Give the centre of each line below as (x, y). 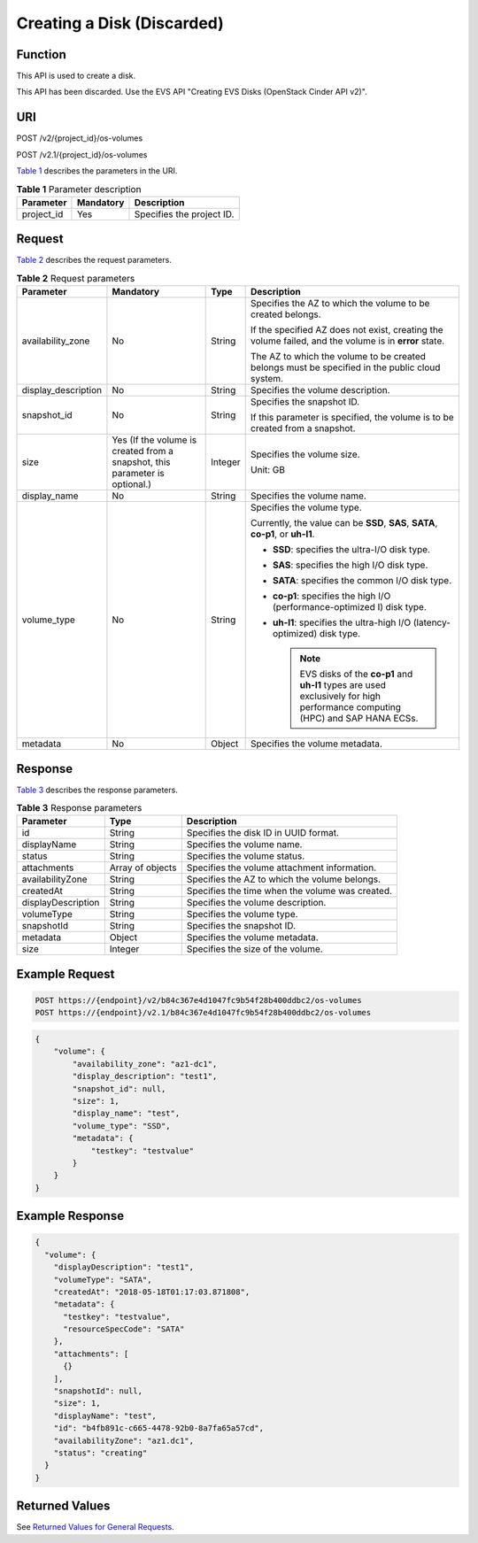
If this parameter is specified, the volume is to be (352, 418)
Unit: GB (268, 470)
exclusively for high (340, 697)
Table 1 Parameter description (79, 189)
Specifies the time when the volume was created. (289, 891)
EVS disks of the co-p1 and (356, 675)
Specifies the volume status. (246, 856)
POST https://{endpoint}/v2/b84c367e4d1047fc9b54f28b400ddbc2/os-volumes (198, 1001)
